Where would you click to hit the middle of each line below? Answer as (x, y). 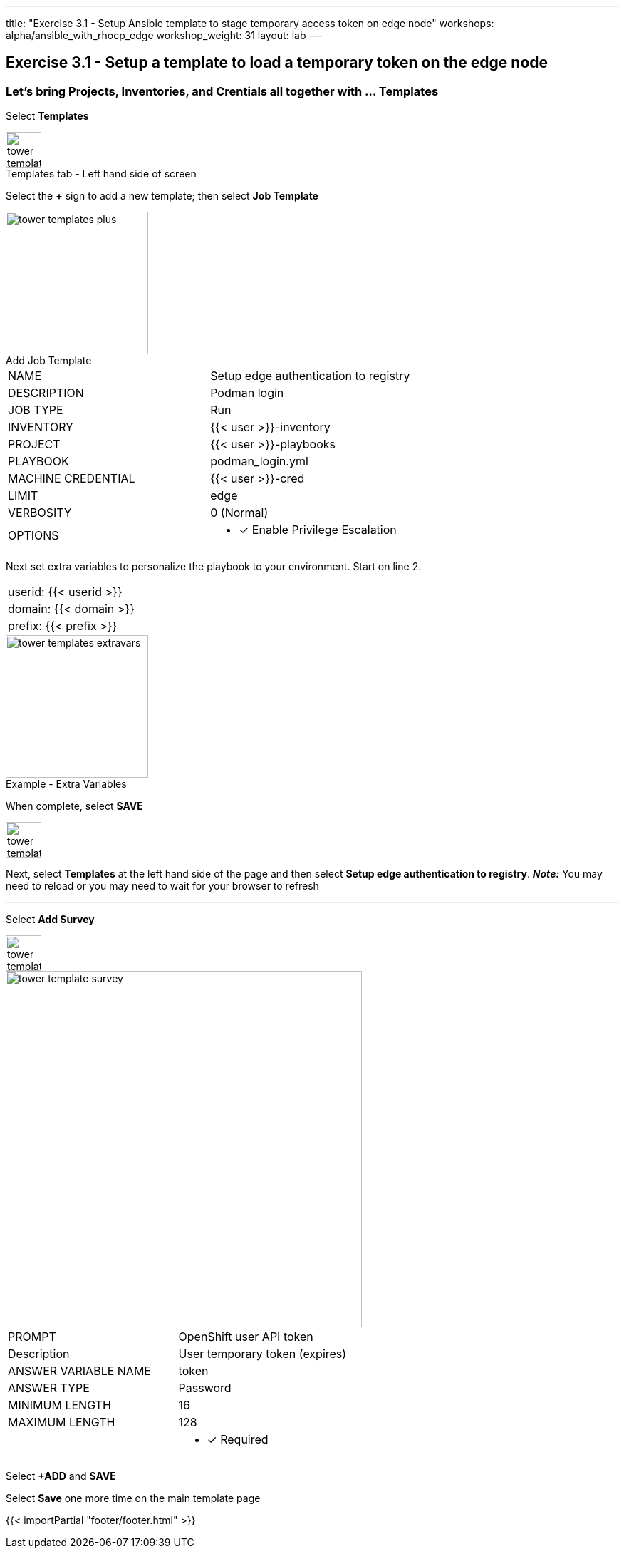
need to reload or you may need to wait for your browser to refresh (162, 886)
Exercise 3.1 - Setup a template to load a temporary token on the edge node (277, 63)
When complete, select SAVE (74, 806)
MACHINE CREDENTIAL (72, 479)
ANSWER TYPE (49, 1388)
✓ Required (238, 1440)
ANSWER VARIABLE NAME (79, 1371)
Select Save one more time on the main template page (133, 1498)
